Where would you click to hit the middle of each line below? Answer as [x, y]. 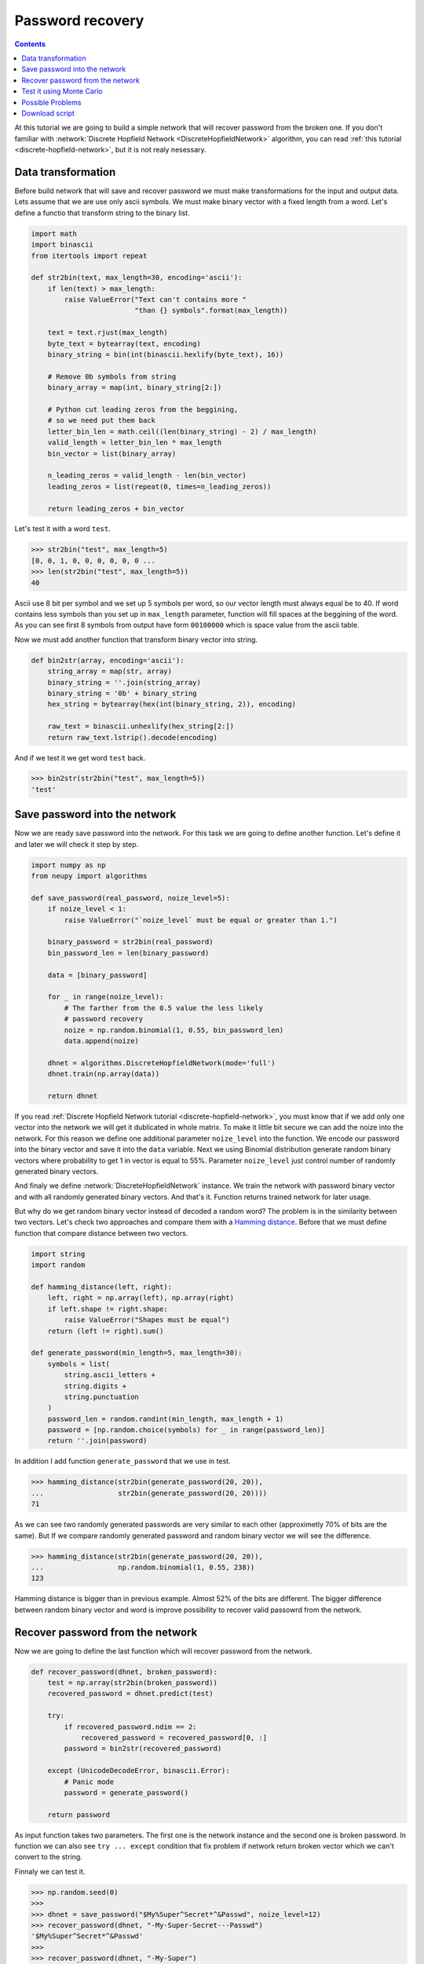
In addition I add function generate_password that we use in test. [122, 1461]
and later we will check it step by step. [77, 844]
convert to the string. [48, 1857]
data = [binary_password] [97, 975]
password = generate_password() [126, 1792]
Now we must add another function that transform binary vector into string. [136, 639]
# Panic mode [89, 1782]
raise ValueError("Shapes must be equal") [147, 1320]
